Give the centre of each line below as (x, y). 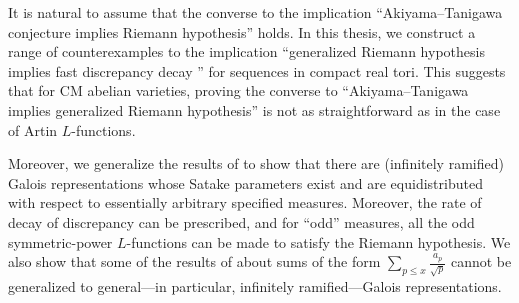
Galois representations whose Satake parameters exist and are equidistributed (245, 182)
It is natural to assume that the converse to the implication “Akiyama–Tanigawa (255, 12)
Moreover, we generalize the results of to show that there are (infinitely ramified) (256, 163)
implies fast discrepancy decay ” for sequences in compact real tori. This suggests (257, 70)
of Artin (33, 129)
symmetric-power (60, 241)
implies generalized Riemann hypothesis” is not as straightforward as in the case (254, 109)
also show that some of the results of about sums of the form (194, 261)
